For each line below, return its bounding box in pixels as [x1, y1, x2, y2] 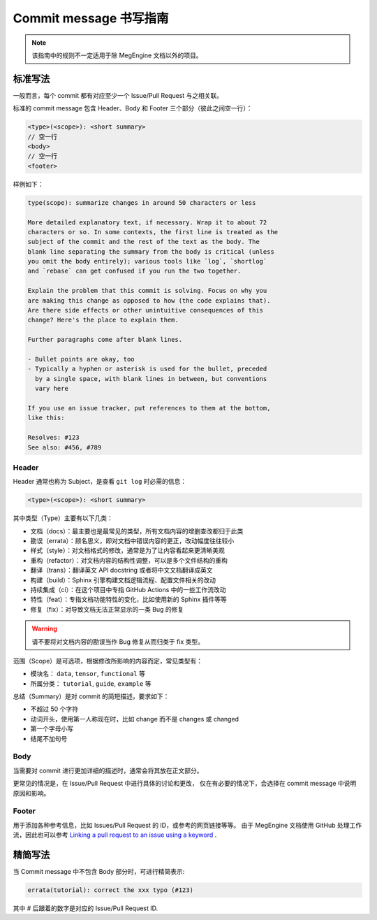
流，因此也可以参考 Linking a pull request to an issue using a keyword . [13, 831, 217, 839]
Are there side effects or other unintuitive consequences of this [27, 306, 264, 315]
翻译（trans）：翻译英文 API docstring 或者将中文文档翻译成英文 [30, 566, 213, 575]
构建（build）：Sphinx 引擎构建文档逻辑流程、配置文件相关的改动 [30, 575, 216, 584]
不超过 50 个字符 [30, 705, 79, 713]
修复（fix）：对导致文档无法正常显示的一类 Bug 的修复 [30, 605, 184, 613]
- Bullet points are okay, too [27, 355, 135, 363]
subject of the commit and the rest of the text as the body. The [27, 238, 260, 246]
